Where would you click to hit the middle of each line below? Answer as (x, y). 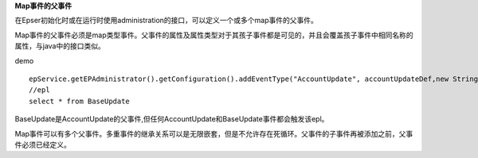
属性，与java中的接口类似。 (60, 46)
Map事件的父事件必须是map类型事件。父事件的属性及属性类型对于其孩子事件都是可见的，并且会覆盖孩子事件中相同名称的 (214, 35)
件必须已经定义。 (43, 145)
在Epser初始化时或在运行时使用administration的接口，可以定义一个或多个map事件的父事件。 (166, 21)
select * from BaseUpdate (80, 101)
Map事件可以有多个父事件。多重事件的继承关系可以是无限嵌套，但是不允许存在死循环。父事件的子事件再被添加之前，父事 (214, 133)
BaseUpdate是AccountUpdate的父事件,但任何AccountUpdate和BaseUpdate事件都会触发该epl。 (172, 119)
